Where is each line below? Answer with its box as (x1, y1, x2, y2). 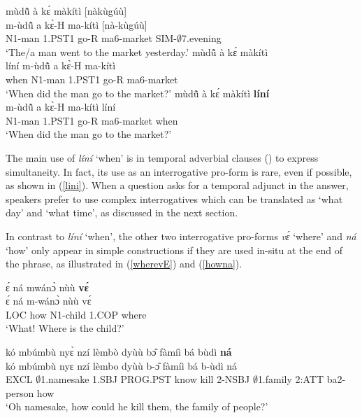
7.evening (182, 31, 222, 46)
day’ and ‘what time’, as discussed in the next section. (6, 205, 238, 220)
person (6, 385, 34, 400)
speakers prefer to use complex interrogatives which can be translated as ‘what (6, 191, 343, 206)
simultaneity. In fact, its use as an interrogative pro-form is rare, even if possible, (6, 164, 352, 179)
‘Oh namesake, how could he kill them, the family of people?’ (6, 399, 268, 414)
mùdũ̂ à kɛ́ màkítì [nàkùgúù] (6, 4, 127, 18)
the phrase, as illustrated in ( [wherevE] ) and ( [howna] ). (6, 256, 242, 271)
